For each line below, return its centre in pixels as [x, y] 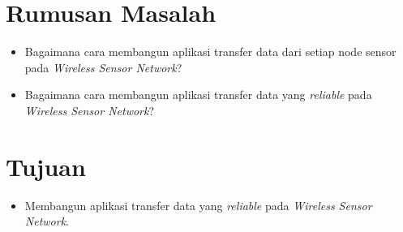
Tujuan [46, 166]
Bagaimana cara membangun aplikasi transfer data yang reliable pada [198, 95]
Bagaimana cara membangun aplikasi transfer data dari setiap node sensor [210, 52]
